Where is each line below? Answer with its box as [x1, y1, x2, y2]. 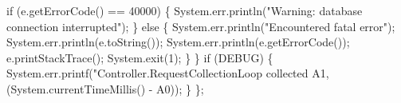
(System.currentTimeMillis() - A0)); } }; [6, 80, 204, 97]
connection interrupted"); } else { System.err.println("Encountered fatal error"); [6, 18, 395, 34]
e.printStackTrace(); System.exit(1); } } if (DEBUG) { [6, 49, 273, 65]
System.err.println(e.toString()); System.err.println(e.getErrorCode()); [6, 34, 350, 50]
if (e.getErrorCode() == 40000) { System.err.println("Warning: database [6, 2, 363, 18]
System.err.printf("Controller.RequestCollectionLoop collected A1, [6, 65, 329, 81]
